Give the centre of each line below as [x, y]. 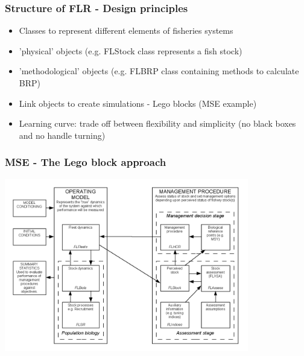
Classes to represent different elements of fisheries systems [126, 30]
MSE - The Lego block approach [86, 162]
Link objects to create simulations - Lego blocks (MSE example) [138, 103]
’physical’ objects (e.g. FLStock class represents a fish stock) [131, 50]
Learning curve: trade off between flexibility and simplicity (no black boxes [157, 123]
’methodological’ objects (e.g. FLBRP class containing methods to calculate [159, 71]
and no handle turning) [62, 135]
